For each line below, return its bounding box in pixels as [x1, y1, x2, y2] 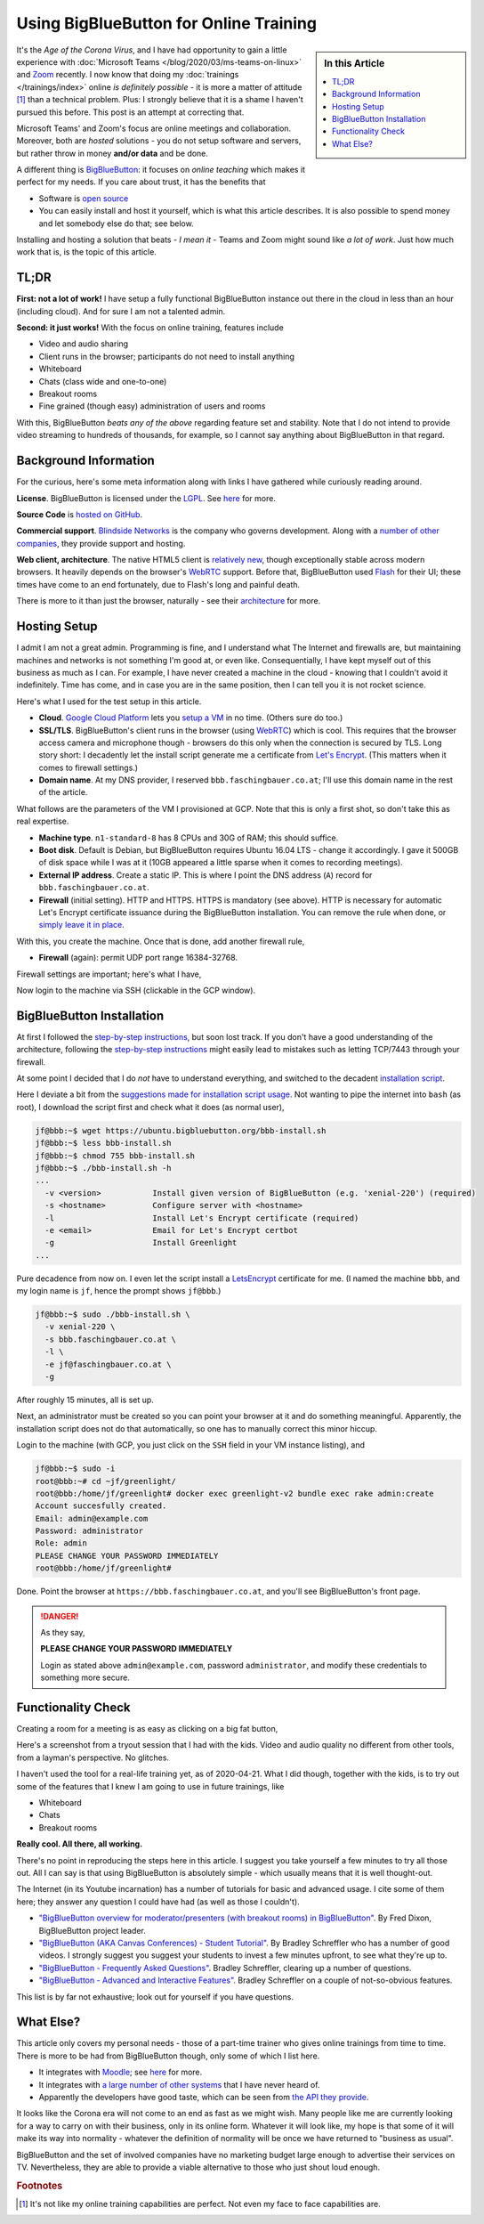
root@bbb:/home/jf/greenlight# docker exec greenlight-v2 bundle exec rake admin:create [35, 1488, 435, 1498]
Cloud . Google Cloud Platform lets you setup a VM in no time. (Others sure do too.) [38, 712, 343, 723]
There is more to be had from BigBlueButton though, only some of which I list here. [16, 2050, 320, 2061]
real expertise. [16, 816, 69, 827]
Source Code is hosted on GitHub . [16, 508, 142, 520]
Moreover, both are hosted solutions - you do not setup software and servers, [16, 135, 302, 146]
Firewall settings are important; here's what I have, [16, 969, 202, 979]
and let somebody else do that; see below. [38, 218, 195, 229]
